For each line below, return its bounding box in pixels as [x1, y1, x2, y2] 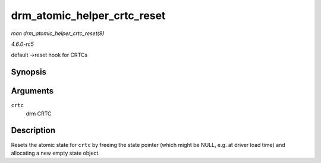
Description [11, 126, 56, 136]
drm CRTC [26, 110, 52, 117]
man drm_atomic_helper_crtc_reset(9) [11, 30, 105, 37]
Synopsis [11, 67, 47, 77]
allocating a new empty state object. [11, 149, 100, 156]
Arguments [11, 86, 54, 96]
